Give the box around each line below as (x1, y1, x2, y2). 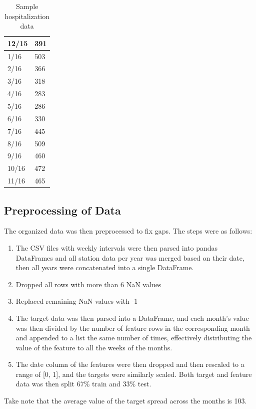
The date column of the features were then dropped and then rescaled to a (15, 359, 244, 369)
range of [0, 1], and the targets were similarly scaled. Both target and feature (15, 368, 252, 379)
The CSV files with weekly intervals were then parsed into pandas (15, 242, 218, 253)
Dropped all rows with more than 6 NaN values (15, 279, 161, 289)
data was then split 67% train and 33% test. (15, 378, 151, 389)
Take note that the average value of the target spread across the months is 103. (4, 395, 247, 406)
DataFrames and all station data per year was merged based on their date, (15, 252, 244, 263)
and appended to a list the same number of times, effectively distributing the (15, 332, 252, 343)
